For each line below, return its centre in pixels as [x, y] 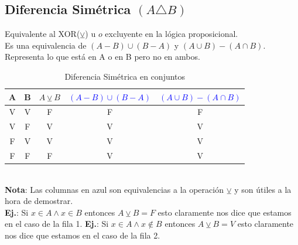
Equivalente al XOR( [42, 34]
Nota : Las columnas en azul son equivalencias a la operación [114, 189]
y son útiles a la [263, 189]
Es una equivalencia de [46, 45]
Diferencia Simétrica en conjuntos [125, 76]
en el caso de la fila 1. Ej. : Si [57, 224]
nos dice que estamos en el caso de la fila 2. [83, 235]
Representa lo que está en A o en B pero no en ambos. [102, 57]
